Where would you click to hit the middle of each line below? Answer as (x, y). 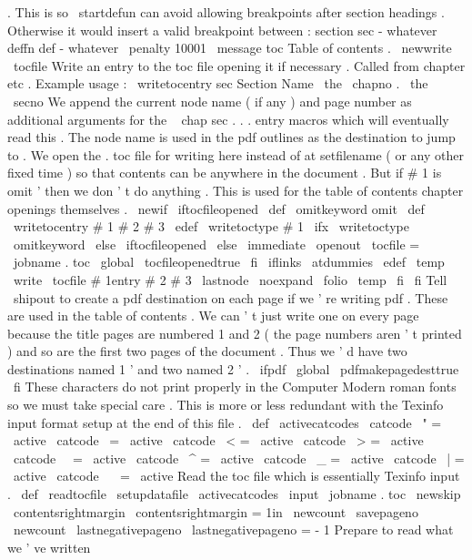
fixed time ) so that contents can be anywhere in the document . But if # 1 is (225, 173)
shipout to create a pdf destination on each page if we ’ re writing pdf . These (231, 297)
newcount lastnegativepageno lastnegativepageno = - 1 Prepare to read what (233, 529)
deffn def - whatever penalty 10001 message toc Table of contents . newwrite (230, 48)
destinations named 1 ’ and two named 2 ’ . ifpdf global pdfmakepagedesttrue (233, 368)
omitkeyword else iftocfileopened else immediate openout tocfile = (216, 244)
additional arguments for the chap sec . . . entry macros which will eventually (228, 119)
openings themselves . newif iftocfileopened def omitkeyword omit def (216, 208)
